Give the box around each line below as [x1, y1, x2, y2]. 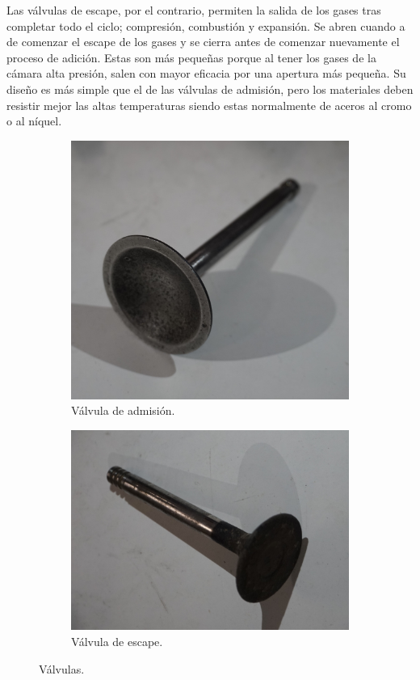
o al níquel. [6, 112, 62, 129]
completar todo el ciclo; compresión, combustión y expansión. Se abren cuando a [6, 17, 405, 34]
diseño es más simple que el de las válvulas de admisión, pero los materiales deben [6, 80, 414, 97]
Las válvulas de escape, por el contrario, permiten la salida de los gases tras [6, 2, 381, 18]
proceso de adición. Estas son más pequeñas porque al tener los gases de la [6, 49, 376, 65]
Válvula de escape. [71, 632, 163, 649]
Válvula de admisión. [71, 402, 175, 419]
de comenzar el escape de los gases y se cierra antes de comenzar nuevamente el [6, 33, 400, 50]
